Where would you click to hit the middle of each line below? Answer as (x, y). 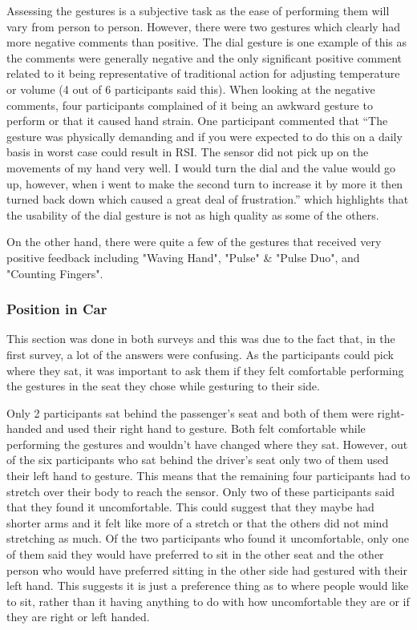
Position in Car (57, 309)
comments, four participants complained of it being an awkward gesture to (190, 105)
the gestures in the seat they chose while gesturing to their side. (163, 386)
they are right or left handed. (78, 617)
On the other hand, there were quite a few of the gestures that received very (194, 242)
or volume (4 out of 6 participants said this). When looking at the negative (191, 89)
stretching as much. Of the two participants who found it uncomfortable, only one (208, 538)
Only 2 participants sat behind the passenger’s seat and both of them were (190, 412)
